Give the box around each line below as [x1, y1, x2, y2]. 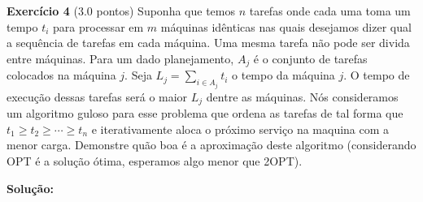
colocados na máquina [7, 67, 116, 84]
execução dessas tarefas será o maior [7, 88, 188, 105]
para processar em [53, 18, 144, 35]
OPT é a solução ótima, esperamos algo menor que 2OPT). [7, 152, 303, 169]
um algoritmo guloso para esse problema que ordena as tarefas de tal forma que [7, 105, 403, 122]
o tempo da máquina [232, 67, 335, 84]
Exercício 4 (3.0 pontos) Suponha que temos [7, 2, 235, 19]
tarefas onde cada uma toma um [249, 2, 411, 19]
